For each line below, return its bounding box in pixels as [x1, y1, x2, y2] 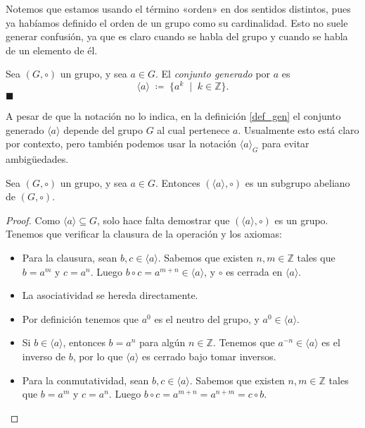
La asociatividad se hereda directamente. [22, 288, 198, 302]
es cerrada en [226, 264, 283, 279]
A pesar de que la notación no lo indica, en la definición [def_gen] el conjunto [6, 109, 341, 123]
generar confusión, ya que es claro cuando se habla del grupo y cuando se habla [6, 29, 348, 44]
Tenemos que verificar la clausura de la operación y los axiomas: [6, 226, 282, 241]
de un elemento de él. [6, 42, 98, 57]
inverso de [22, 348, 65, 363]
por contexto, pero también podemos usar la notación [6, 136, 237, 151]
